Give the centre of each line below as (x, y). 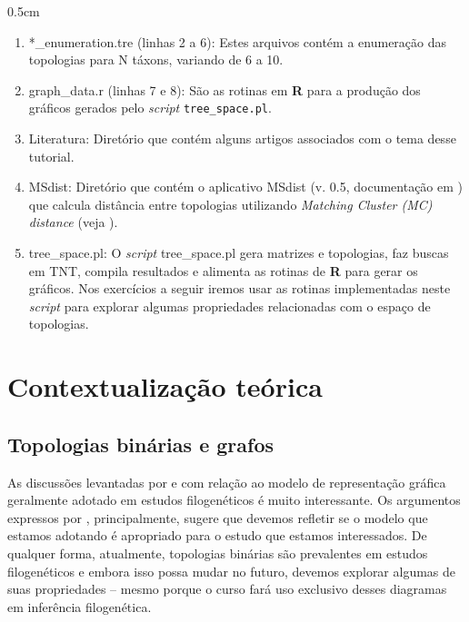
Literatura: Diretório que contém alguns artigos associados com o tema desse (242, 138)
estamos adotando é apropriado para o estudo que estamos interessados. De (217, 535)
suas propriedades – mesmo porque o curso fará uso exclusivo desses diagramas (227, 589)
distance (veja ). (73, 222)
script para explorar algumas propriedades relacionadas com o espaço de (230, 306)
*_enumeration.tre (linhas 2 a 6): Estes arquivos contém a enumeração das (238, 41)
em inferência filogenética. (80, 606)
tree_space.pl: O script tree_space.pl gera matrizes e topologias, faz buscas (239, 252)
